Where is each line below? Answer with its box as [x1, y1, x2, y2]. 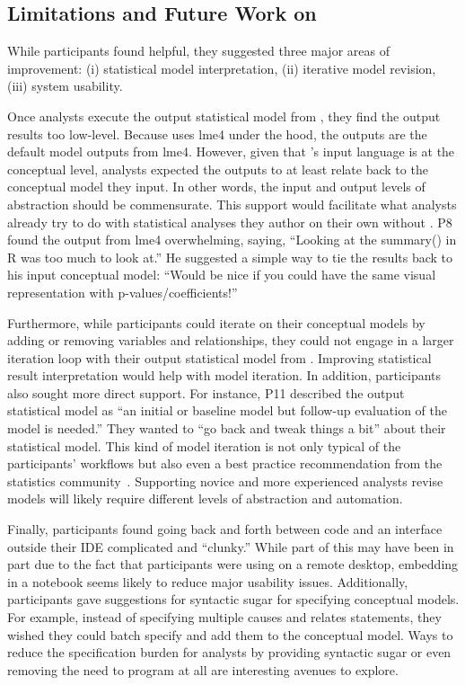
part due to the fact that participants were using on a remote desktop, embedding [7, 555, 459, 574]
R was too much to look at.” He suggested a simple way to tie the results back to [7, 247, 453, 266]
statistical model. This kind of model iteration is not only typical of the [7, 436, 401, 455]
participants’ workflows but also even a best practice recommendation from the [7, 454, 443, 473]
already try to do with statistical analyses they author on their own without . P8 [7, 212, 452, 231]
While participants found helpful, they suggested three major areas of [7, 41, 390, 60]
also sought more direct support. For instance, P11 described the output [7, 383, 405, 402]
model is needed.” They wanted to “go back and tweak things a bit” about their [7, 419, 446, 438]
